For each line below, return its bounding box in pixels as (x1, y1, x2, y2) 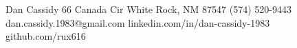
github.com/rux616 (5, 29, 86, 43)
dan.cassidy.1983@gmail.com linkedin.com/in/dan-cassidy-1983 (5, 15, 270, 29)
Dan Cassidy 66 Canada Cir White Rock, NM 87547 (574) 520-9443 (5, 2, 291, 16)
